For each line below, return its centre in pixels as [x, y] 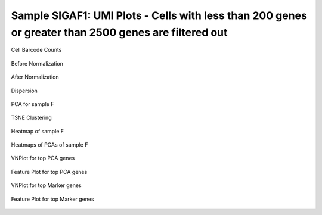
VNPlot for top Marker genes [46, 185]
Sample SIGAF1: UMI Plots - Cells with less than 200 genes [159, 15]
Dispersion [24, 91]
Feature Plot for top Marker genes [53, 199]
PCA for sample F [32, 104]
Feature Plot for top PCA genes [49, 172]
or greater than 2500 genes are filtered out [119, 32]
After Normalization [35, 77]
